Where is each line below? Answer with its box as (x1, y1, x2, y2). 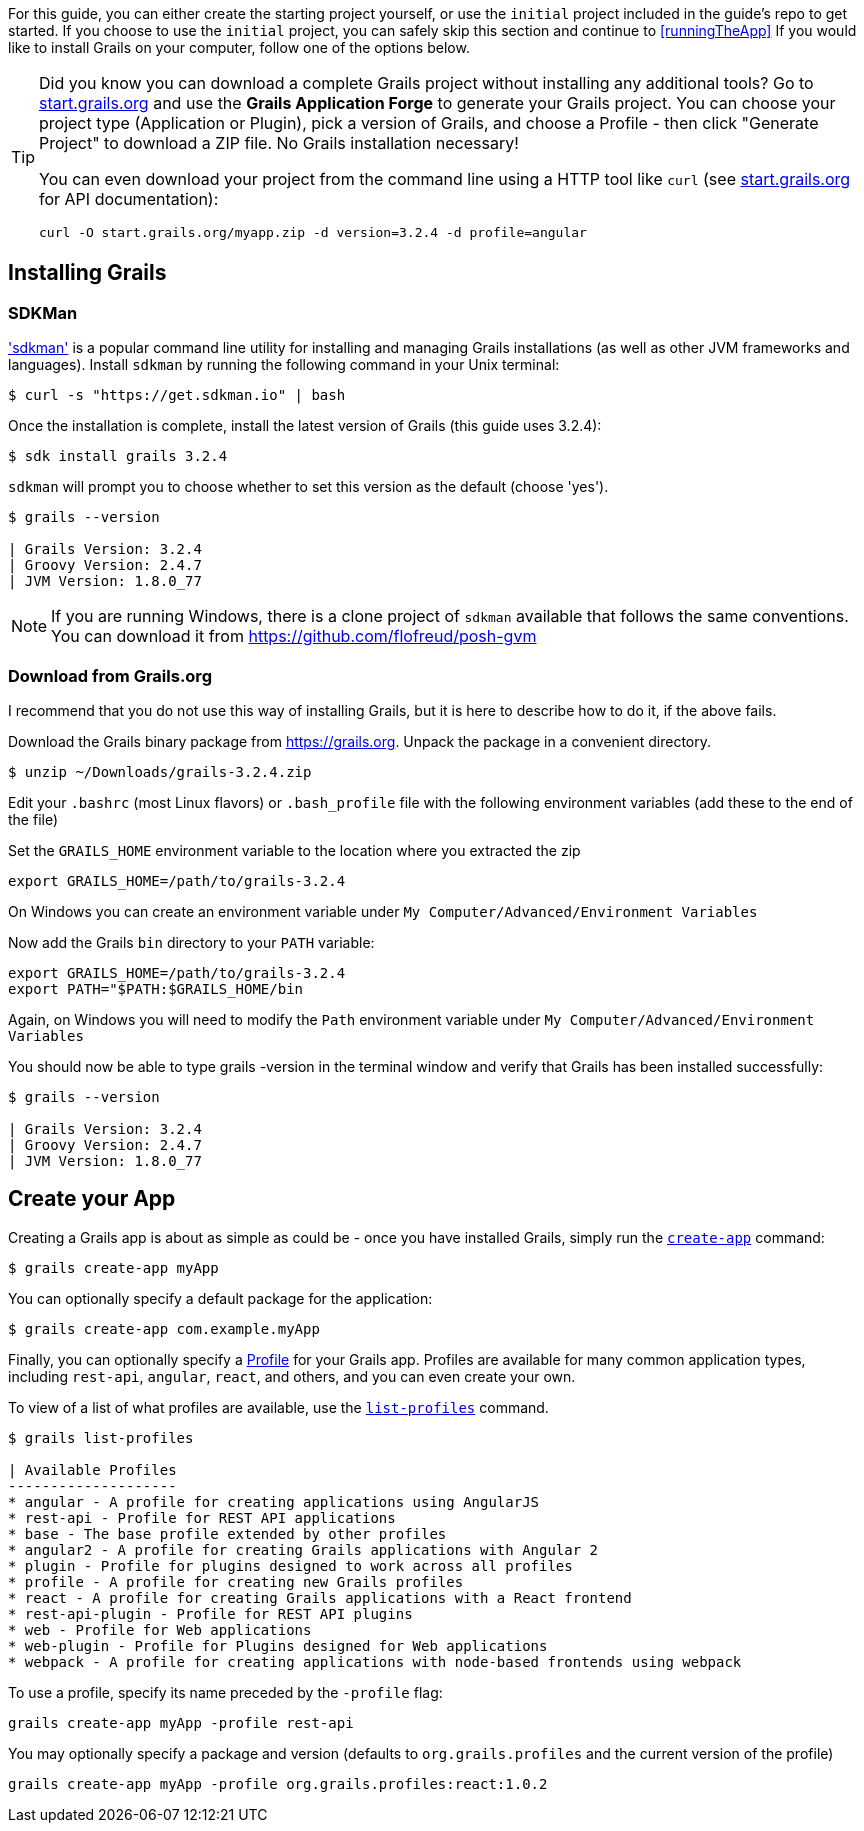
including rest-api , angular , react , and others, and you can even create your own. (8, 1367, 576, 1385)
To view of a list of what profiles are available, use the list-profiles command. (8, 1398, 549, 1416)
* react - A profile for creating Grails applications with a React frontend (8, 1589, 632, 1606)
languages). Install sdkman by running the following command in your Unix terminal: (8, 356, 560, 374)
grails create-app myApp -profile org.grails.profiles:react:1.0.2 (8, 1775, 548, 1792)
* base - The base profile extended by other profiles (8, 1525, 447, 1542)
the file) (8, 810, 59, 828)
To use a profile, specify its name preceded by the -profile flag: (8, 1683, 443, 1701)
